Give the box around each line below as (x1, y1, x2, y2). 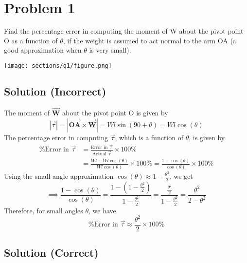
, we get (169, 170, 193, 181)
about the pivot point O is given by (62, 107, 168, 117)
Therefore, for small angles (4, 205, 83, 215)
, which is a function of (115, 132, 183, 142)
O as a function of (4, 35, 58, 45)
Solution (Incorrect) (4, 83, 106, 98)
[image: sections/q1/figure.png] (4, 62, 112, 69)
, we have (88, 205, 116, 215)
